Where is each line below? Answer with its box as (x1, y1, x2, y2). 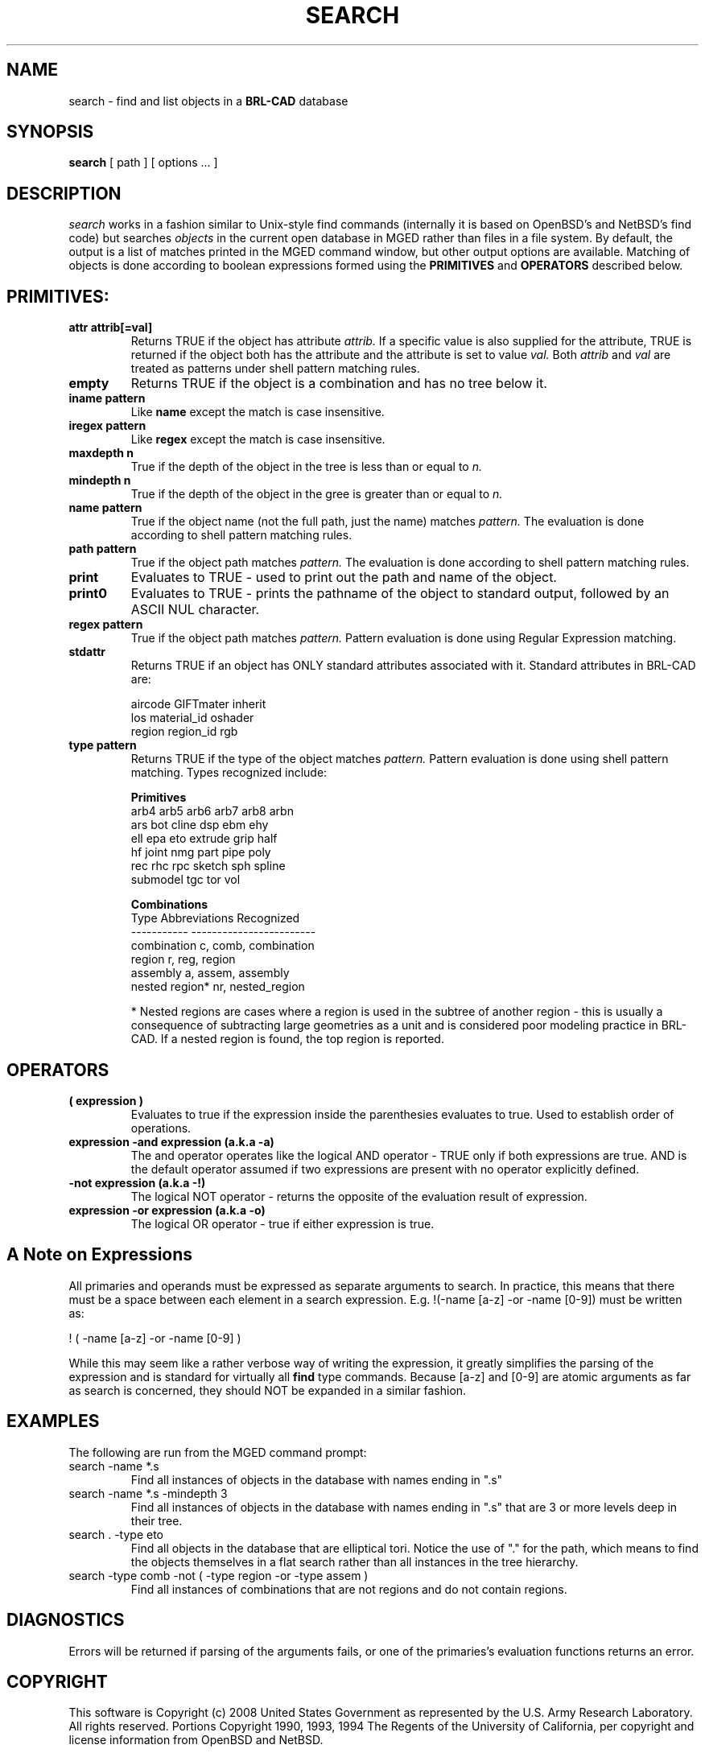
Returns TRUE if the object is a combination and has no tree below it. (130, 375, 547, 392)
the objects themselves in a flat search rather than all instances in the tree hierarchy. (130, 1554, 579, 1569)
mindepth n (68, 473, 131, 488)
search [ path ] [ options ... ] (68, 155, 218, 170)
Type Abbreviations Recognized (130, 911, 300, 926)
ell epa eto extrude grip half (130, 831, 278, 846)
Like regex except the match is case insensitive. (130, 432, 385, 447)
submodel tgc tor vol (130, 872, 241, 887)
